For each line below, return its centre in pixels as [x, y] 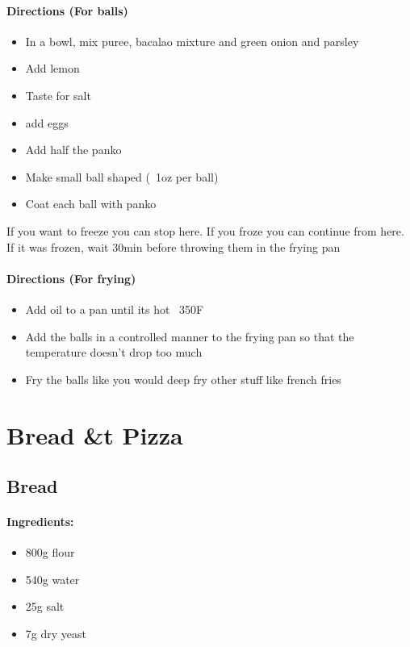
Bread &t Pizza [95, 434]
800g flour [50, 552]
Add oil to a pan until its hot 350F [115, 309]
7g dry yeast [56, 634]
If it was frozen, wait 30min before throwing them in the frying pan [174, 246]
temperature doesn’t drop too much [114, 352]
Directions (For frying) [71, 278]
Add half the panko [73, 150]
